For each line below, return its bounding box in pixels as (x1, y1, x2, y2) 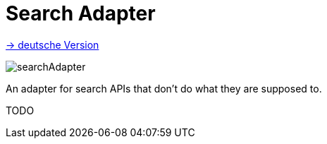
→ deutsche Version (6, 38, 99, 51)
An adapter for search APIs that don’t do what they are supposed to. (6, 82, 322, 95)
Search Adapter (6, 1, 156, 25)
